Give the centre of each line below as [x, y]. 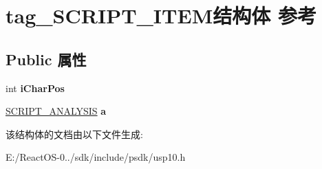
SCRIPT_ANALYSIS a [56, 111]
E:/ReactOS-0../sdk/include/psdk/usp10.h [96, 157]
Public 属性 [46, 59]
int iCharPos [35, 88]
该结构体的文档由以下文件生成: [74, 134]
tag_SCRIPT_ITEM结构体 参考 [161, 15]
